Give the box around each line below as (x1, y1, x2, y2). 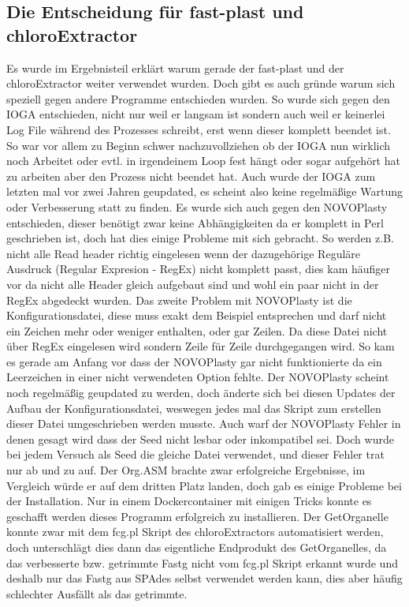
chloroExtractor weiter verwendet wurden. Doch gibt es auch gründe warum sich (6, 75, 396, 92)
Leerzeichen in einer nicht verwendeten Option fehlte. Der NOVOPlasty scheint (6, 369, 389, 385)
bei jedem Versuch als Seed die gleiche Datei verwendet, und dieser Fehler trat (6, 446, 385, 463)
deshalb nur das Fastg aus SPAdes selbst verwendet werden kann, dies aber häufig (6, 570, 403, 586)
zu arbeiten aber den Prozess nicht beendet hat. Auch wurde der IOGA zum (6, 167, 376, 184)
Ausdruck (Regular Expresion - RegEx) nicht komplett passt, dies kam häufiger (6, 260, 391, 277)
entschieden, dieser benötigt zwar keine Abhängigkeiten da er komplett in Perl (6, 214, 384, 230)
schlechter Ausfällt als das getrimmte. (6, 585, 188, 601)
